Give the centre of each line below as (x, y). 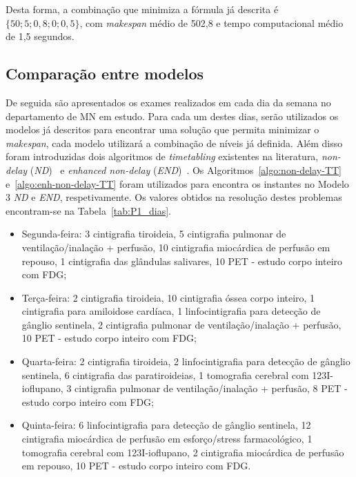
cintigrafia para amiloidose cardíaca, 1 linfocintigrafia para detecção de (171, 311)
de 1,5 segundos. (40, 36)
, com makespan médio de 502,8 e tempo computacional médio (211, 22)
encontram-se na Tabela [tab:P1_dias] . (88, 210)
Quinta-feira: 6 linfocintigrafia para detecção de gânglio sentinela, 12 (166, 425)
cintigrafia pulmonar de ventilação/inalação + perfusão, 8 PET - (211, 388)
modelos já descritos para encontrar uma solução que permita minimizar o (162, 129)
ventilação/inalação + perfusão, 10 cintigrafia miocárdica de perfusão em (176, 247)
